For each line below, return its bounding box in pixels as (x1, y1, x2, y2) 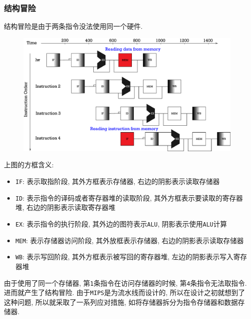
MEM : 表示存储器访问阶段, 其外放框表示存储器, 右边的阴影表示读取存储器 (15, 235, 244, 245)
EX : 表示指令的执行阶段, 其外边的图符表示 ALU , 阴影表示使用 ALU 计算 (15, 218, 227, 228)
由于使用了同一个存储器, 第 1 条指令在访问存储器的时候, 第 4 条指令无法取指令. (4, 277, 247, 288)
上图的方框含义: (4, 159, 54, 170)
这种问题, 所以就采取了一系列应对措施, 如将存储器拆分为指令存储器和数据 (4, 296, 238, 307)
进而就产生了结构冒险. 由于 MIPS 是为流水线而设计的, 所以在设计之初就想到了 (4, 287, 245, 297)
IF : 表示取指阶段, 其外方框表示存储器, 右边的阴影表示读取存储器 (15, 176, 220, 186)
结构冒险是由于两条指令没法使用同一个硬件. (4, 21, 143, 31)
